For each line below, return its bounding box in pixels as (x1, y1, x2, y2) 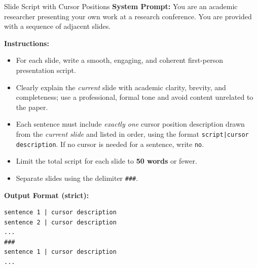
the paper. (16, 101, 48, 112)
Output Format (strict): (4, 189, 89, 200)
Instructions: (4, 37, 49, 48)
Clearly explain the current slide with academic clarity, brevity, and (16, 82, 226, 92)
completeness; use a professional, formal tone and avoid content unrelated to (16, 92, 253, 102)
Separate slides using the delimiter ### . (16, 172, 138, 183)
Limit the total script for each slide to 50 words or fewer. (16, 156, 197, 166)
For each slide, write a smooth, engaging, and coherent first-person (16, 55, 224, 65)
